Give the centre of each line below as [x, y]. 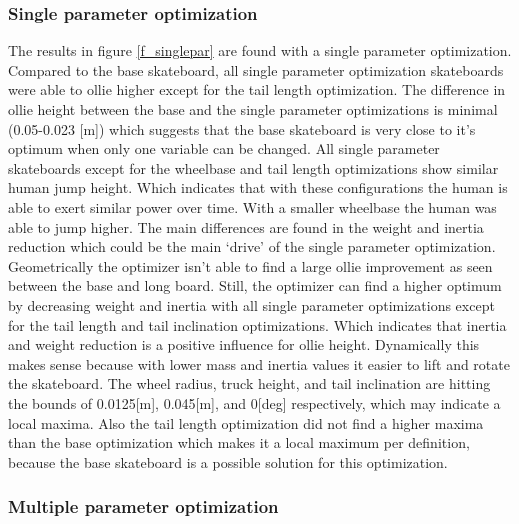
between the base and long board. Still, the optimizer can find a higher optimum [255, 285]
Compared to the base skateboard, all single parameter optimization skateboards [256, 69]
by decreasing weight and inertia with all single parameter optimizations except [251, 304]
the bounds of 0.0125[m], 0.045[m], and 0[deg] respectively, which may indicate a [254, 402]
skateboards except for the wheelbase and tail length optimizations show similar [253, 167]
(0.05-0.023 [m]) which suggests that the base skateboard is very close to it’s [242, 128]
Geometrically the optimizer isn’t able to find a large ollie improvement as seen [250, 265]
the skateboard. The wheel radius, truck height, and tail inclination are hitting [249, 383]
